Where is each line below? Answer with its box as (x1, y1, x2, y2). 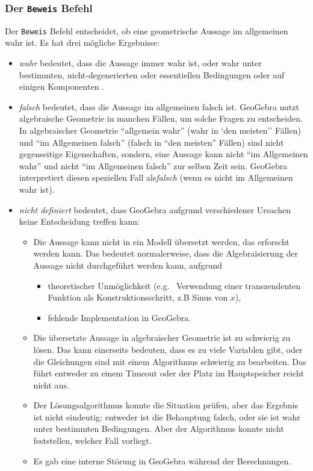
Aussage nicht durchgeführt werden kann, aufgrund (33, 258, 223, 271)
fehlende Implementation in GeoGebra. (48, 311, 191, 323)
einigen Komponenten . (19, 80, 104, 93)
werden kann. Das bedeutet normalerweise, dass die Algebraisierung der (33, 247, 299, 260)
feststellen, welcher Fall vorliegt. (33, 434, 152, 447)
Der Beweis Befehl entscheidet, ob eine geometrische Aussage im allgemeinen (5, 24, 288, 37)
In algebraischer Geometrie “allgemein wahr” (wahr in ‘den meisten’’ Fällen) (19, 124, 301, 136)
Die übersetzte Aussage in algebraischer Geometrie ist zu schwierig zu (33, 331, 291, 344)
